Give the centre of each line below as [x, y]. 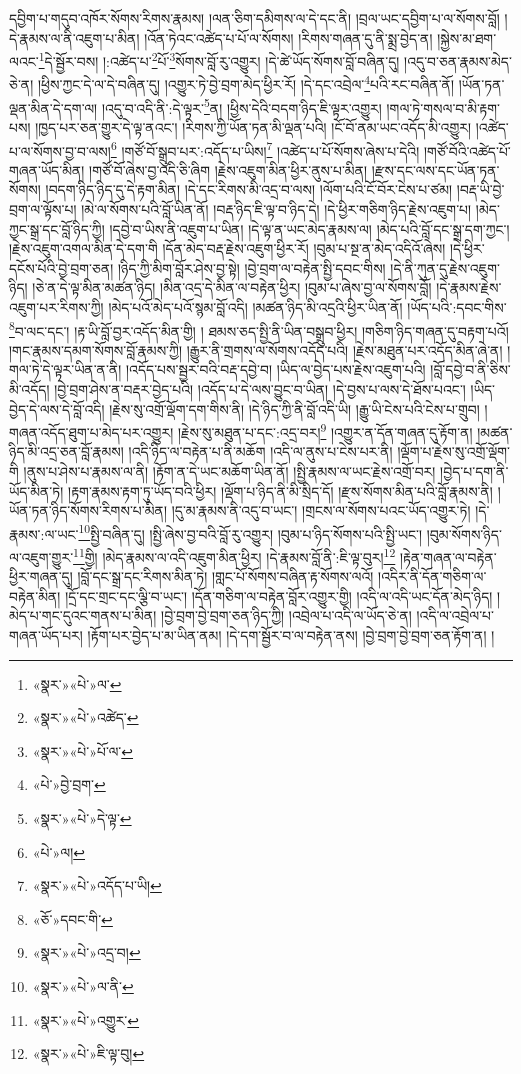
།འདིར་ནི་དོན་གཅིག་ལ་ [432, 576]
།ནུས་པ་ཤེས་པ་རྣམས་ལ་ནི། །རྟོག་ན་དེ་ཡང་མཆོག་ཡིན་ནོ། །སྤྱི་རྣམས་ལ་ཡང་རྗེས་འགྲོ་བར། [229, 471]
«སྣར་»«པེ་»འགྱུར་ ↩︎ [86, 1019]
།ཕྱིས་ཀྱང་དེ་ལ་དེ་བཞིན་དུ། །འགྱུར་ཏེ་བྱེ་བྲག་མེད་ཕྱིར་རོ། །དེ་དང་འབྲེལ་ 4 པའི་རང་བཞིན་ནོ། [246, 83]
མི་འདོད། [29, 388]
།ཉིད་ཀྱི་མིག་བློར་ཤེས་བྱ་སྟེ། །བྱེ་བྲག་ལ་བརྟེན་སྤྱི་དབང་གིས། [252, 267]
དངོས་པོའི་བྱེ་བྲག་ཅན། [61, 267]
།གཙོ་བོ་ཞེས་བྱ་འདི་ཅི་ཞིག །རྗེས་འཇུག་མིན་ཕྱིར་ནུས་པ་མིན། [228, 169]
